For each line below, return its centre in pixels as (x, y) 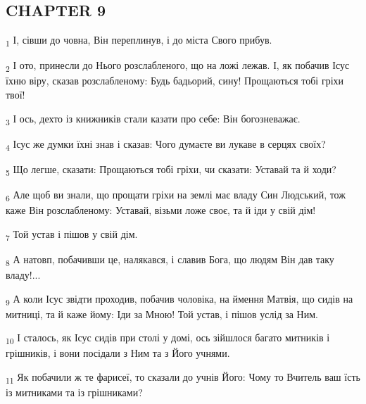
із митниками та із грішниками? (74, 392)
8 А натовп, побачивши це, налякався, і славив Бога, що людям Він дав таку (170, 260)
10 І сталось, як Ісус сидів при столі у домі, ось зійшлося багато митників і (168, 339)
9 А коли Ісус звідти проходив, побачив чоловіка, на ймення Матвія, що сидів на (179, 299)
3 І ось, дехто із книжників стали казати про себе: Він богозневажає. (153, 119)
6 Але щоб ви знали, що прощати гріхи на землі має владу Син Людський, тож (176, 195)
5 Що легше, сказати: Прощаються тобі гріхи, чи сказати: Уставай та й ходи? (171, 170)
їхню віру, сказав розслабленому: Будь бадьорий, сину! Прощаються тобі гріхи (175, 81)
